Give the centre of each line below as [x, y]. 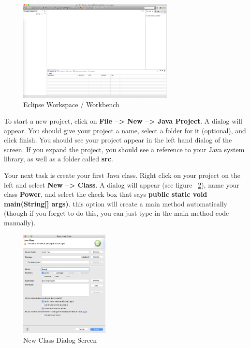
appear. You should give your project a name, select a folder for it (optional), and [125, 130]
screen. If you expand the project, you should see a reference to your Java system [124, 149]
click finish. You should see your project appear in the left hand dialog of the [118, 140]
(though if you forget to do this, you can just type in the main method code [117, 213]
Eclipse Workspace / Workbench [71, 104]
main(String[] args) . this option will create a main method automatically [116, 203]
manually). [20, 223]
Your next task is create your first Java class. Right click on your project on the [122, 175]
